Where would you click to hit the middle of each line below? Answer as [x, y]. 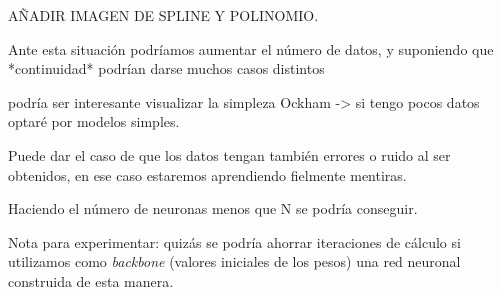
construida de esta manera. [91, 280]
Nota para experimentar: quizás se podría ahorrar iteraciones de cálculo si [234, 241]
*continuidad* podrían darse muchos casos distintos [166, 68]
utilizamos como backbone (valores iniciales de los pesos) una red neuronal [234, 261]
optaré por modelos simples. [94, 121]
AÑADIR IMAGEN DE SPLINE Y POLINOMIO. [163, 15]
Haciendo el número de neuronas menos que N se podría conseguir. [213, 208]
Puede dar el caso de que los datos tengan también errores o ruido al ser [229, 154]
